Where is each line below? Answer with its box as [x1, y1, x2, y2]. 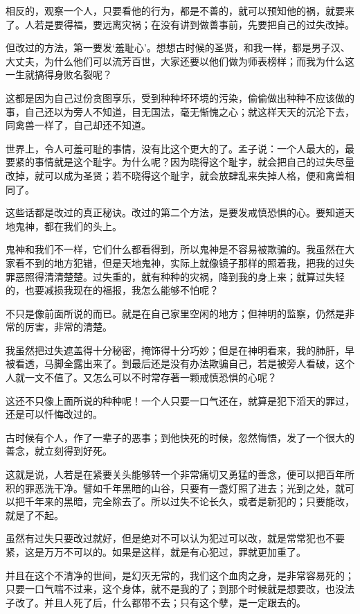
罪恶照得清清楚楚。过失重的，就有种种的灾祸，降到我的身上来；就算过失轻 [6, 269, 345, 283]
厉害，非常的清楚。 [24, 319, 112, 334]
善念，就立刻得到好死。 [6, 444, 112, 458]
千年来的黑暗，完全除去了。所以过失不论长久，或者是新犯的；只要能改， [24, 494, 354, 509]
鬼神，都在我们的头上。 [15, 218, 122, 233]
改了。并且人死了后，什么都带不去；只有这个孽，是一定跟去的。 [15, 595, 306, 609]
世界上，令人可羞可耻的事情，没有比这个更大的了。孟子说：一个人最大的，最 [6, 141, 354, 155]
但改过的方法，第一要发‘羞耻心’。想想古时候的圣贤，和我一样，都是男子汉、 [6, 40, 350, 55]
